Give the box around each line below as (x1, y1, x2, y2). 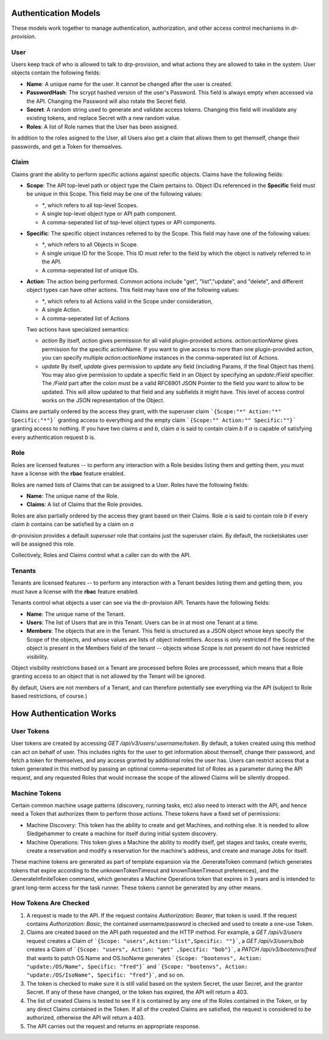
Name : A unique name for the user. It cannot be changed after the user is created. (26, 80, 233, 88)
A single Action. (41, 306, 82, 313)
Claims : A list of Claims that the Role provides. (26, 500, 143, 508)
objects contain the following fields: (11, 69, 101, 76)
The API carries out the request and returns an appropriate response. (26, 1022, 200, 1030)
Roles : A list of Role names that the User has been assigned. (26, 123, 179, 130)
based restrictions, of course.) (11, 693, 88, 700)
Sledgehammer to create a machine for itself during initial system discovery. (26, 830, 218, 838)
